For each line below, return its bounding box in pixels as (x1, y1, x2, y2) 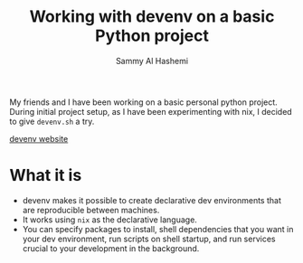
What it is (9, 165, 82, 186)
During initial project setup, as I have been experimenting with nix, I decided (9, 106, 292, 117)
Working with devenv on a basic (29, 6, 275, 27)
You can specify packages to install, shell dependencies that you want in (22, 223, 294, 234)
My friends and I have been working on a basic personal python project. (9, 97, 278, 108)
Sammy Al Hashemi (116, 55, 188, 66)
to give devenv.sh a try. (9, 116, 95, 127)
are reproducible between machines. (22, 204, 160, 215)
